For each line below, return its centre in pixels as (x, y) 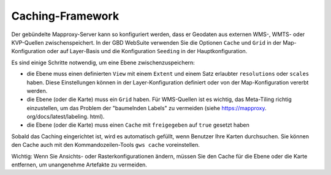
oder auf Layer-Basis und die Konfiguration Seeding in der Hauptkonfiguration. (147, 51)
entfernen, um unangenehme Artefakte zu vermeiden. (79, 165)
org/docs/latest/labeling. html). (66, 117)
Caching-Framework (65, 16)
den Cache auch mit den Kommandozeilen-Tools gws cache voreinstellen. (106, 145)
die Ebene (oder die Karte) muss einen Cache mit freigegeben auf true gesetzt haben (138, 125)
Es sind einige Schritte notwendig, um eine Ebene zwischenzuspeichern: (103, 62)
